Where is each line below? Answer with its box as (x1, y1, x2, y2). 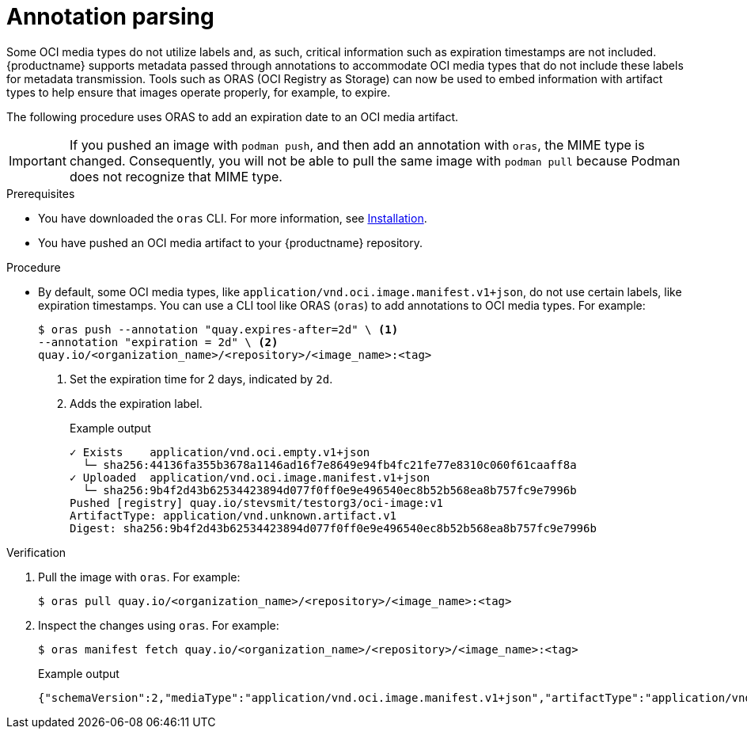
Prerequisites (6, 186, 75, 200)
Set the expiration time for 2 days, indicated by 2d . (70, 371, 333, 386)
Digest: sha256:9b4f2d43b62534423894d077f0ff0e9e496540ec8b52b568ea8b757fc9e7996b (70, 521, 597, 535)
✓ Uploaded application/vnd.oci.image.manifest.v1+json (70, 470, 430, 484)
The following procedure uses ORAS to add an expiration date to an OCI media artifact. (6, 109, 459, 124)
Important (9, 152, 66, 169)
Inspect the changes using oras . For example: (38, 618, 279, 632)
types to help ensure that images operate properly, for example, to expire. (6, 85, 391, 99)
